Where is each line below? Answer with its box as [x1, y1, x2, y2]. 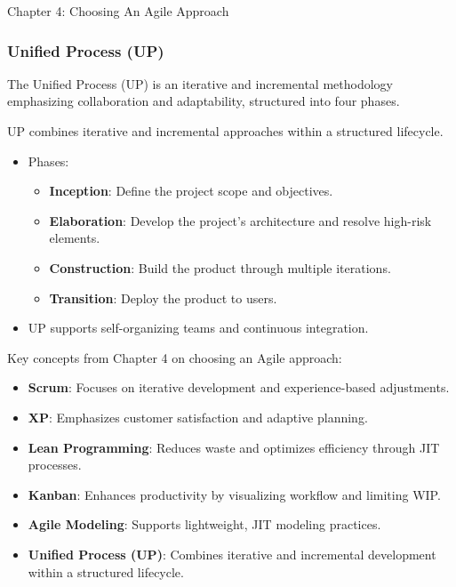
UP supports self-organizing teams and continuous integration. [28, 318, 369, 337]
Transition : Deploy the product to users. [49, 288, 277, 307]
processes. [28, 455, 82, 474]
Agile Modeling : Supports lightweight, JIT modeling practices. [28, 515, 381, 534]
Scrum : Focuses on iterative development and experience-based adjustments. [28, 378, 450, 397]
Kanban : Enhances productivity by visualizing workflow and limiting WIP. [28, 485, 441, 503]
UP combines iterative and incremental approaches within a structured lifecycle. [7, 122, 444, 140]
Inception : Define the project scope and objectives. [49, 181, 333, 200]
